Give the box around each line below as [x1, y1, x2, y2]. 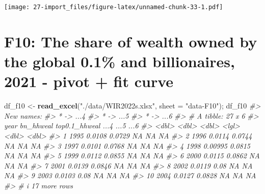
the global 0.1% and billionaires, [4, 51, 235, 72]
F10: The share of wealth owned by [4, 31, 257, 51]
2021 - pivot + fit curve [4, 71, 174, 92]
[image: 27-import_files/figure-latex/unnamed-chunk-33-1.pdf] [4, 4, 223, 11]
